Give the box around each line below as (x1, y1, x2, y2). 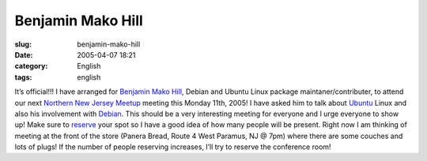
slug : (14, 39, 32, 49)
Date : (14, 50, 33, 59)
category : (14, 62, 48, 71)
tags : (14, 72, 32, 82)
